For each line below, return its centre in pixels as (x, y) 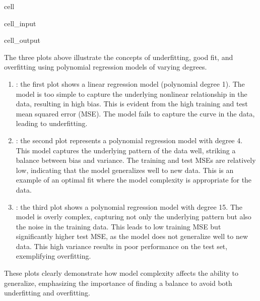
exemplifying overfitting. (53, 256)
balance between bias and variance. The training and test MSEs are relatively (136, 160)
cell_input (20, 23)
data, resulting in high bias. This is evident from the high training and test (132, 104)
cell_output (22, 40)
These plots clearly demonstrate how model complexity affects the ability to (121, 273)
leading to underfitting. (52, 123)
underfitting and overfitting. (47, 293)
